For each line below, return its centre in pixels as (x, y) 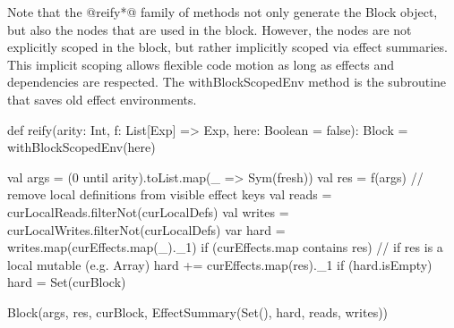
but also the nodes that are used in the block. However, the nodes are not (210, 29)
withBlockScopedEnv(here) (81, 147)
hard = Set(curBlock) (67, 282)
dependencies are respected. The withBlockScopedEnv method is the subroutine (227, 82)
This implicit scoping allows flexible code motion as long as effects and (201, 64)
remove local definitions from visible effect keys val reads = (170, 194)
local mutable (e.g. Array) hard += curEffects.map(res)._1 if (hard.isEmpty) (220, 264)
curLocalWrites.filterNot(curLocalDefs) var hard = (146, 229)
